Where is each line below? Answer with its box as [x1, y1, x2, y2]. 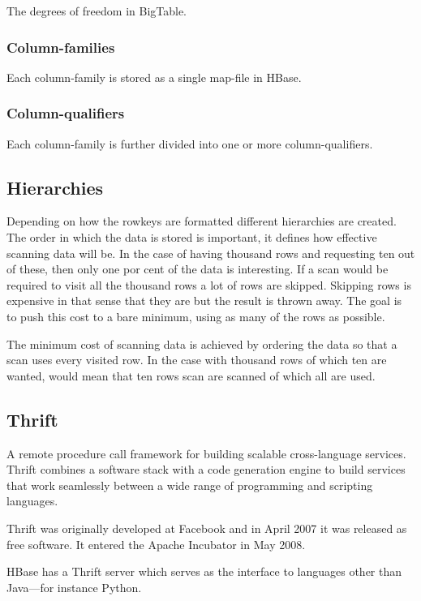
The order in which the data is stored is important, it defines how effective [6, 229, 377, 246]
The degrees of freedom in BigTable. [6, 2, 187, 19]
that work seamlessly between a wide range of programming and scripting [6, 476, 373, 493]
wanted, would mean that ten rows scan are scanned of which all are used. [6, 367, 376, 384]
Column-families [6, 36, 115, 57]
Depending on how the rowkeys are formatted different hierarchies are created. [6, 212, 397, 230]
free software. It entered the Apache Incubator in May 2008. [6, 535, 306, 552]
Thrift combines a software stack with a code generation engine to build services [6, 461, 406, 478]
